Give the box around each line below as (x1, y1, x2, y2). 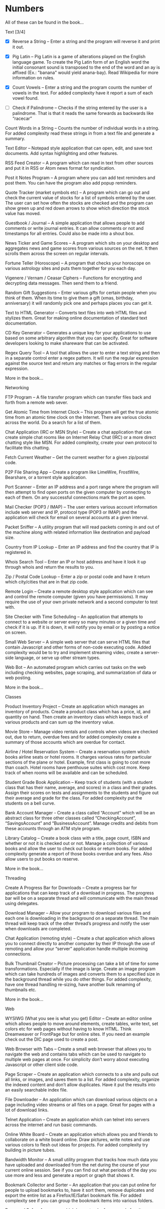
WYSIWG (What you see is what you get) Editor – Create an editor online (5, 1016, 152, 1022)
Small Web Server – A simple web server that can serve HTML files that (5, 639, 150, 645)
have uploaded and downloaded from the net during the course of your (5, 1162, 150, 1168)
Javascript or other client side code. (5, 1062, 79, 1068)
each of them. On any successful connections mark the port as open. (5, 494, 146, 501)
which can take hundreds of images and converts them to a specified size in (5, 971, 160, 977)
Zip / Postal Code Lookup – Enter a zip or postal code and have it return (5, 574, 150, 580)
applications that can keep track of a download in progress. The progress (5, 890, 154, 896)
